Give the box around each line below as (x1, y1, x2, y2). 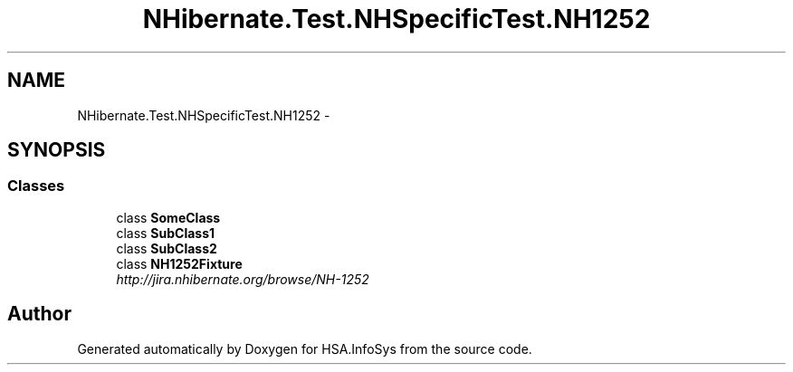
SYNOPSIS (7, 138, 106, 162)
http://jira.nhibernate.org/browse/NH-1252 (116, 271, 369, 287)
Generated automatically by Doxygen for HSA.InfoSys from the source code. (77, 340, 532, 357)
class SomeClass (116, 209, 221, 225)
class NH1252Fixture (116, 255, 243, 272)
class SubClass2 (116, 240, 217, 256)
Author (7, 302, 72, 326)
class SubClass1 (116, 224, 215, 241)
